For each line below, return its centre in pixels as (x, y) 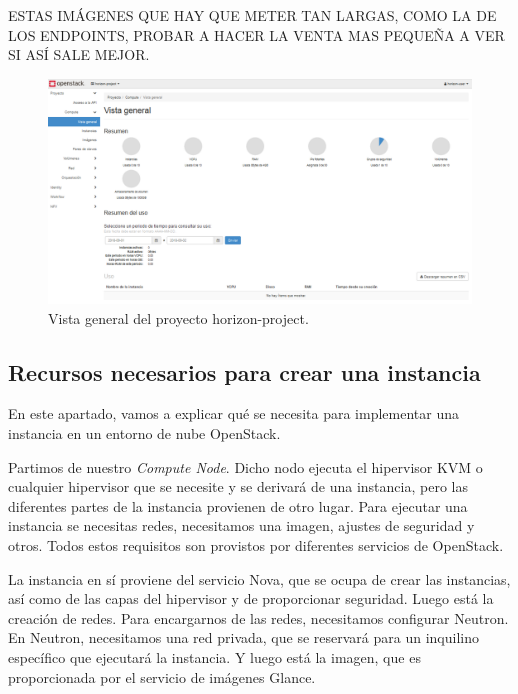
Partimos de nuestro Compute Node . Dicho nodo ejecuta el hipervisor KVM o (245, 466)
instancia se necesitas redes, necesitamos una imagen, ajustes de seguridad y (241, 525)
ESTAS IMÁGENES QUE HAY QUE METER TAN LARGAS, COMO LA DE (252, 15)
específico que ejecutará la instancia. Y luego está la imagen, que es (214, 656)
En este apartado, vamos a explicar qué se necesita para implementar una (233, 413)
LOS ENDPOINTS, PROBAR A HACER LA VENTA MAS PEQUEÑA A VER (256, 34)
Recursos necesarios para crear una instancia (244, 371)
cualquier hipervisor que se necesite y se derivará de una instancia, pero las (238, 486)
